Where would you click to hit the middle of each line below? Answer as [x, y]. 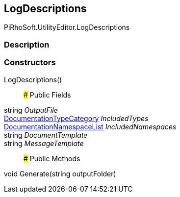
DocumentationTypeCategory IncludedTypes [76, 118]
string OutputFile [31, 110]
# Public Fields [47, 95]
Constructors [30, 62]
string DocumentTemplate [46, 135]
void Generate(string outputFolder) [60, 173]
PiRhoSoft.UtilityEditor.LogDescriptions [67, 27]
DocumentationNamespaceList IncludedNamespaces [90, 126]
